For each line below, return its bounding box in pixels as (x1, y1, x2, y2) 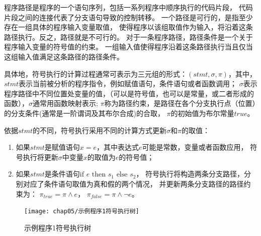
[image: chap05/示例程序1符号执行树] (24, 208, 139, 215)
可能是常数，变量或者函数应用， (142, 142, 248, 152)
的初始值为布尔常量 (170, 107, 234, 118)
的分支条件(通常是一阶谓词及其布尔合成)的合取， (4, 107, 164, 118)
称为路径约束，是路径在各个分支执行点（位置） (104, 98, 256, 108)
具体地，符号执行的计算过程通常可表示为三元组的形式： (4, 68, 187, 79)
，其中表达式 (97, 142, 139, 152)
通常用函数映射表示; (33, 98, 98, 108)
